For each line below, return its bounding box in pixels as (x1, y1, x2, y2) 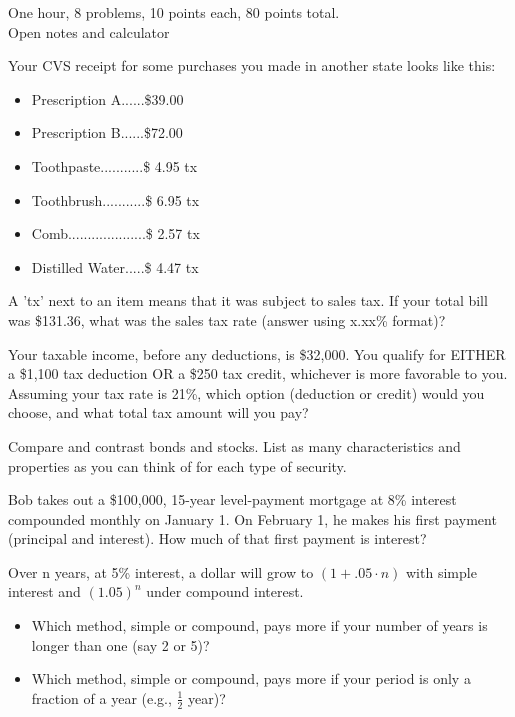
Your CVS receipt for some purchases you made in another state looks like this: (8, 55, 496, 76)
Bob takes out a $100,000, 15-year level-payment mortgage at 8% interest (8, 489, 457, 510)
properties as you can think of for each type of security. (8, 455, 347, 476)
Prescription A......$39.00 (31, 88, 184, 109)
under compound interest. (146, 581, 304, 602)
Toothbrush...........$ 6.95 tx (31, 189, 200, 210)
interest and (8, 581, 81, 602)
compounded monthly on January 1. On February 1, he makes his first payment (8, 508, 497, 529)
